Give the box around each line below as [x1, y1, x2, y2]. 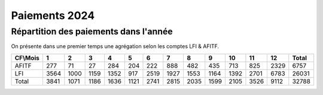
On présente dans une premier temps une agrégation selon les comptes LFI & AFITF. [11, 43, 220, 50]
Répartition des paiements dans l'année [11, 26, 173, 37]
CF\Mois [14, 53, 40, 62]
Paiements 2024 [11, 9, 95, 22]
